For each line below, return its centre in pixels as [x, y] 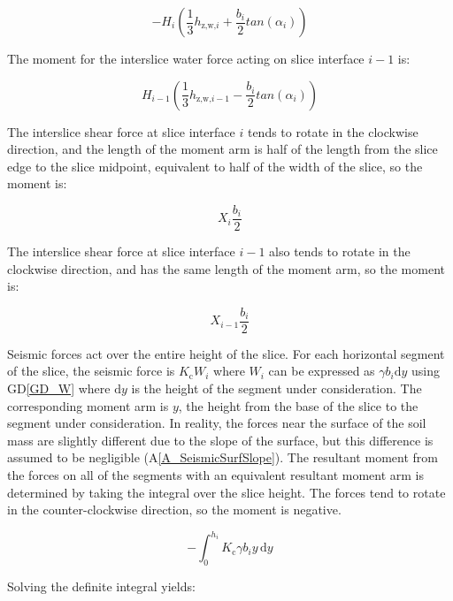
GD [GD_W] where [59, 388]
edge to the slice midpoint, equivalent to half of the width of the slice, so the [215, 166]
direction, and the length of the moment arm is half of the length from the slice [223, 149]
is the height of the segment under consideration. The [276, 388]
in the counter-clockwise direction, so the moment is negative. [174, 510]
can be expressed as [322, 371]
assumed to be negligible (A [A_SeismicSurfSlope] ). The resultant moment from [223, 457]
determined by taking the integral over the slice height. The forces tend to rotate [226, 492]
